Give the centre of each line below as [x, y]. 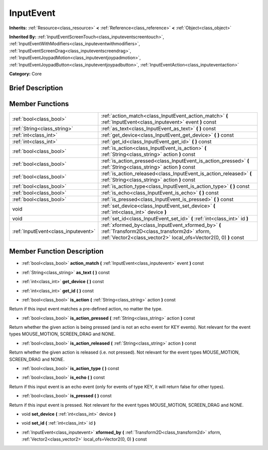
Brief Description [36, 88]
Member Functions [39, 104]
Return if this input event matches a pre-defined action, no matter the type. [86, 309]
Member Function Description [56, 252]
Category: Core [26, 74]
